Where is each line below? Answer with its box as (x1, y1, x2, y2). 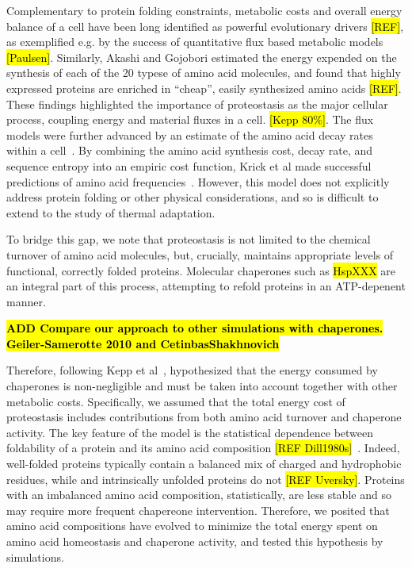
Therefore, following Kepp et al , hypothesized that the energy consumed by (6, 362, 378, 378)
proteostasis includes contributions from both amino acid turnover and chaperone (6, 409, 402, 425)
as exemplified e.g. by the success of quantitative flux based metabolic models (6, 33, 383, 50)
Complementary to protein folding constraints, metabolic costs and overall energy (6, 2, 402, 18)
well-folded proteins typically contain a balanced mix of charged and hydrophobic (6, 455, 402, 472)
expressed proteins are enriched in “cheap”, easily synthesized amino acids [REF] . (6, 79, 402, 96)
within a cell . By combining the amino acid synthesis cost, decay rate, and (6, 142, 373, 159)
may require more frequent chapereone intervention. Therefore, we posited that (6, 501, 390, 518)
